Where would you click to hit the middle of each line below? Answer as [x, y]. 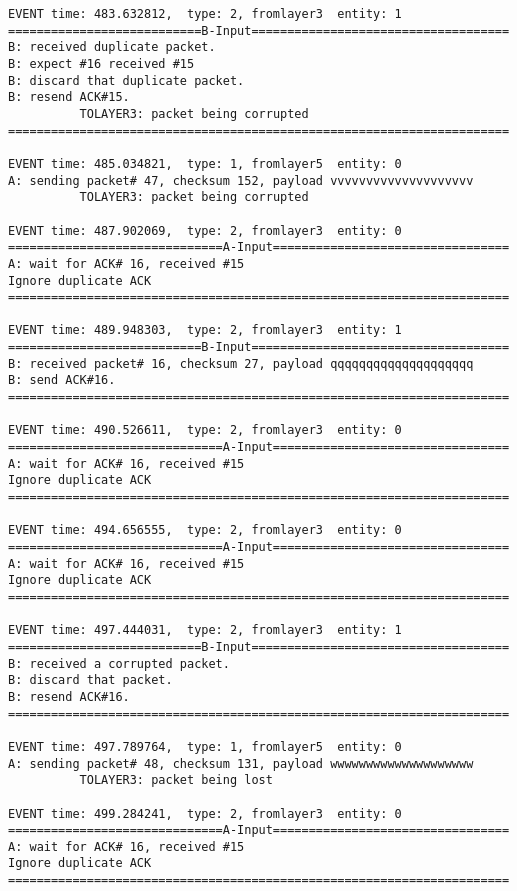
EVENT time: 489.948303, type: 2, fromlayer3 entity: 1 [205, 330]
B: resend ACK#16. [69, 696]
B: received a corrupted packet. [119, 663]
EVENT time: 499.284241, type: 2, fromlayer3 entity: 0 [205, 813]
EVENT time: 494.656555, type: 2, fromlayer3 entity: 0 [205, 530]
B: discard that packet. [90, 680]
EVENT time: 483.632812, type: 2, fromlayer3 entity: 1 [205, 14]
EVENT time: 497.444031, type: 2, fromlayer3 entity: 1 [205, 630]
